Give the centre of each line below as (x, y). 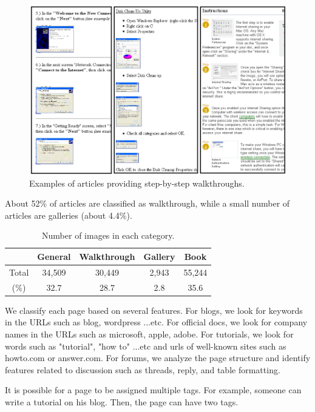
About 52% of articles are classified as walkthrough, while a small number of (147, 203)
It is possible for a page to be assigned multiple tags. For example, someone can (153, 390)
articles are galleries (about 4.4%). (69, 215)
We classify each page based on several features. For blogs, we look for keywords (154, 310)
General (54, 256)
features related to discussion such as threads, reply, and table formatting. (143, 369)
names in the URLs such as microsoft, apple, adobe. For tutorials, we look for (149, 334)
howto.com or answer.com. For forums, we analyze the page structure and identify (158, 358)
